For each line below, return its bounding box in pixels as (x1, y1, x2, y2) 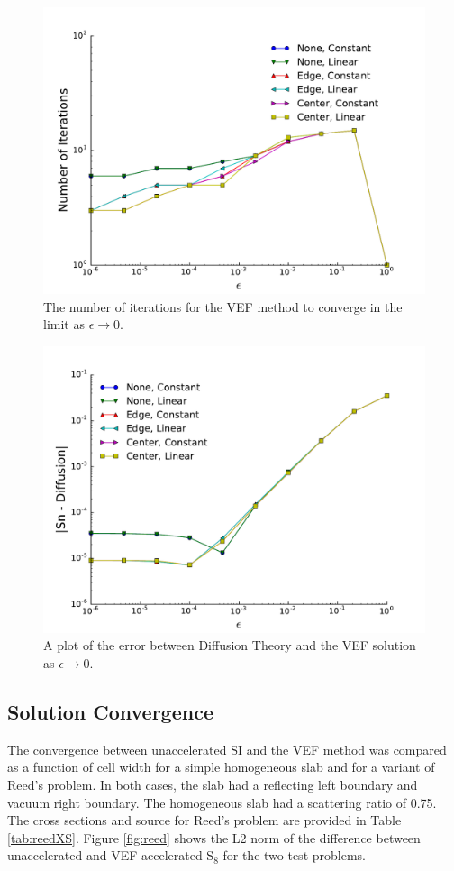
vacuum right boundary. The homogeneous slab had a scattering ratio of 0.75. (7, 793, 437, 811)
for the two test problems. (222, 846, 366, 865)
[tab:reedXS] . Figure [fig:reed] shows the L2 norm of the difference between (7, 828, 421, 847)
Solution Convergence (7, 697, 213, 725)
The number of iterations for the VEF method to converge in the (43, 297, 403, 316)
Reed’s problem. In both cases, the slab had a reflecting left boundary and (7, 775, 418, 793)
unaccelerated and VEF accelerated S (7, 846, 214, 865)
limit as (43, 315, 85, 334)
